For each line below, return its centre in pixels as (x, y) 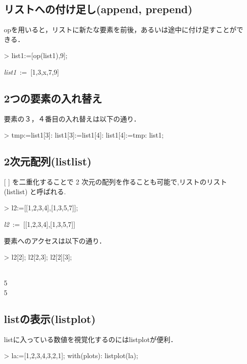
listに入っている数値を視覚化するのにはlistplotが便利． (91, 339)
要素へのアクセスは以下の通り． (55, 240)
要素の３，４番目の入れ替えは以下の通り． (72, 118)
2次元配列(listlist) (48, 161)
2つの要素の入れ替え (53, 98)
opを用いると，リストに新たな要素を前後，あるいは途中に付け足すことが (120, 30)
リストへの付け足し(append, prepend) (98, 9)
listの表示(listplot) (50, 318)
